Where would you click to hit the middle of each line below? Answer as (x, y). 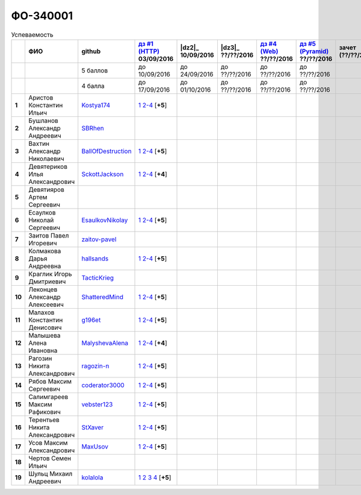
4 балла (93, 86)
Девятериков (48, 166)
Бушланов (43, 121)
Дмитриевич (47, 282)
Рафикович (45, 412)
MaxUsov (95, 446)
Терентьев (44, 420)
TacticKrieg (98, 277)
